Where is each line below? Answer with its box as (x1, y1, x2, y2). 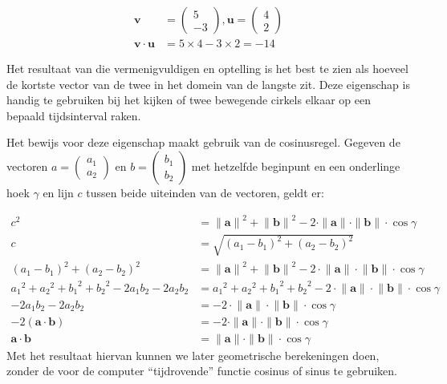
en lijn (43, 184, 74, 201)
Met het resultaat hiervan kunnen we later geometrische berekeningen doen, (6, 346, 380, 363)
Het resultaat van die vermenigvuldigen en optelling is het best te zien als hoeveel (6, 60, 408, 77)
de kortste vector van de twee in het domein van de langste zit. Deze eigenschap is (6, 75, 410, 92)
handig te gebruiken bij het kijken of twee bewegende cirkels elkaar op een (6, 91, 372, 108)
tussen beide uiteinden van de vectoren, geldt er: (86, 184, 324, 201)
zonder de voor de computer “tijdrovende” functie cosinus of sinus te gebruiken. (6, 362, 398, 379)
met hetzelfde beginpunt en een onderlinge (191, 158, 400, 175)
